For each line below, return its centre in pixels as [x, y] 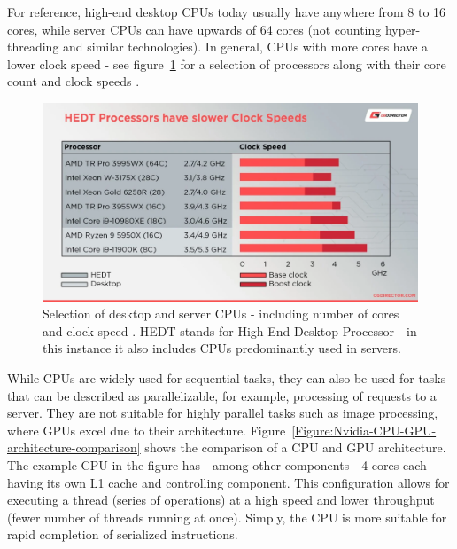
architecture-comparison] [74, 447]
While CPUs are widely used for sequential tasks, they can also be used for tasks [227, 377]
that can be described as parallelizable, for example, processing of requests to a [222, 395]
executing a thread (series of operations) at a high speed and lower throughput [221, 500]
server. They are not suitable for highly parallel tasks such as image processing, [223, 413]
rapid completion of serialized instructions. [123, 534]
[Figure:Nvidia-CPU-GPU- [364, 430]
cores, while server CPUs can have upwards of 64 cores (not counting [194, 29]
